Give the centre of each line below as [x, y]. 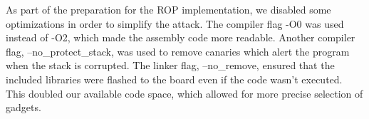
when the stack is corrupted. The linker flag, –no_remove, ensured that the [170, 65]
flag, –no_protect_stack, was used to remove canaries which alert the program [178, 51]
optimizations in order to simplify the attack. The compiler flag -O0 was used [175, 23]
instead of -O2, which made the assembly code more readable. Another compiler [181, 37]
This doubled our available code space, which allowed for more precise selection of [184, 93]
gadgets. [24, 107]
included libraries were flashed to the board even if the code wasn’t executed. [174, 79]
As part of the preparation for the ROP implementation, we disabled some [168, 9]
